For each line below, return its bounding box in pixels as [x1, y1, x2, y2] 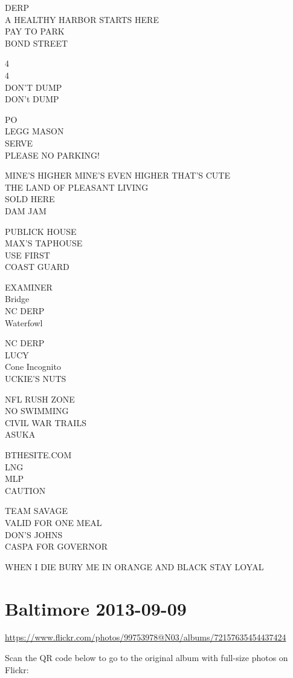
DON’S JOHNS [5, 528, 63, 541]
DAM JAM [5, 204, 47, 217]
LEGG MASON [5, 125, 64, 137]
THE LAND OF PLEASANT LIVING [5, 180, 149, 193]
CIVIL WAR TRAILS [5, 416, 86, 429]
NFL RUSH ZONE [5, 392, 75, 405]
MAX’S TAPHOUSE [5, 237, 83, 249]
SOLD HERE [5, 193, 55, 205]
